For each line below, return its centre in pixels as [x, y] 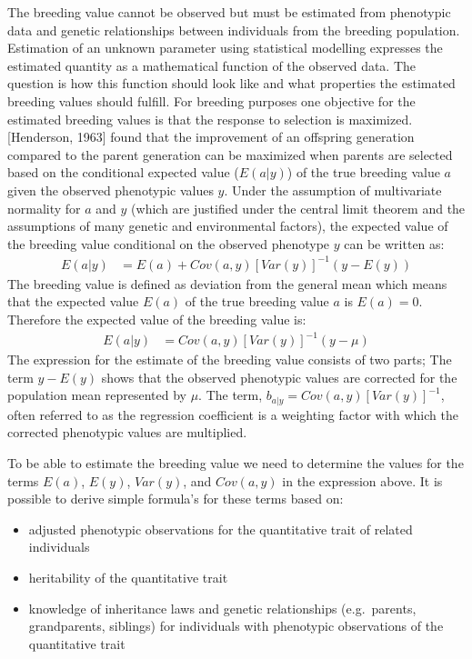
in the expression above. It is [362, 480]
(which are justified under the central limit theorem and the [298, 208]
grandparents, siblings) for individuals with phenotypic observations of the [236, 626]
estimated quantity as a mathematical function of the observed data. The [212, 65]
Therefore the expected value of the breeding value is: [157, 320]
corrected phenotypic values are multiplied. [127, 432]
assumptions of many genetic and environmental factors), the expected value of [228, 226]
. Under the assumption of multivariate [333, 190]
